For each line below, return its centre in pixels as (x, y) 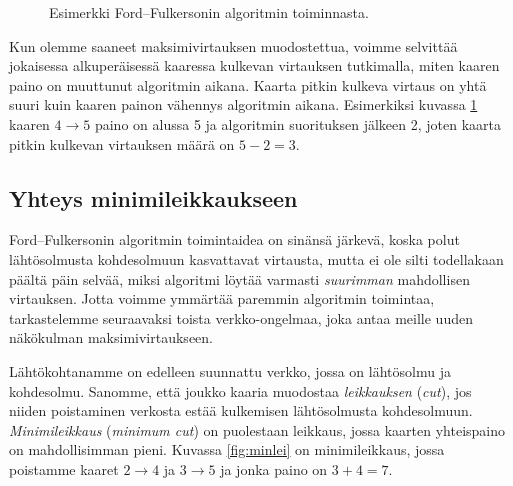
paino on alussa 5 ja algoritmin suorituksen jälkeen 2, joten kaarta (298, 123)
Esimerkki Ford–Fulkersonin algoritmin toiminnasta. (209, 12)
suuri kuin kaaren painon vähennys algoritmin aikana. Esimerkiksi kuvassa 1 (243, 104)
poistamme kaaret (64, 468)
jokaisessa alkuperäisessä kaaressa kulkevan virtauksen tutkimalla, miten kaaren (254, 65)
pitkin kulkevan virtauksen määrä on (122, 143)
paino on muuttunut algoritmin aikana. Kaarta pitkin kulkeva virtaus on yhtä (248, 84)
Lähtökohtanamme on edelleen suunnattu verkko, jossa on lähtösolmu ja (230, 370)
